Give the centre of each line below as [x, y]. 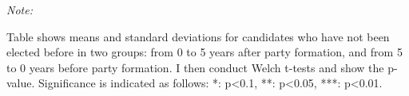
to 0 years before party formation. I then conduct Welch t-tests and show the [195, 67]
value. [21, 83]
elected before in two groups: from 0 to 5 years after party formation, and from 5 [204, 52]
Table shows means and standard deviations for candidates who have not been [198, 36]
